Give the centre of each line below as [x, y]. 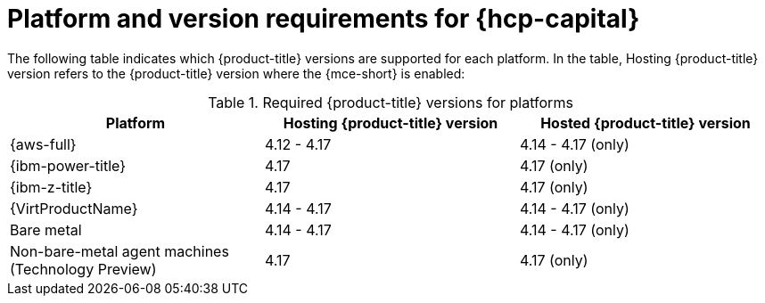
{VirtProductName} [74, 208]
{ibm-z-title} [51, 187]
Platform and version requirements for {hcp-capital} [324, 19]
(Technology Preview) [83, 269]
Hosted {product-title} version [646, 123]
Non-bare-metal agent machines [119, 251]
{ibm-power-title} [68, 165]
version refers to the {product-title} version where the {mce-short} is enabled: [236, 73]
